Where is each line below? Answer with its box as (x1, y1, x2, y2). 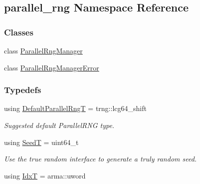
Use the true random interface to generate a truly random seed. (4, 153, 197, 164)
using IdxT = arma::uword (4, 170, 86, 180)
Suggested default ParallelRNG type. (4, 120, 115, 130)
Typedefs (4, 83, 41, 96)
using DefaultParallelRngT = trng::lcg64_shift (4, 103, 147, 113)
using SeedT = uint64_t (4, 136, 79, 147)
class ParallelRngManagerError (4, 62, 99, 72)
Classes (4, 25, 33, 38)
